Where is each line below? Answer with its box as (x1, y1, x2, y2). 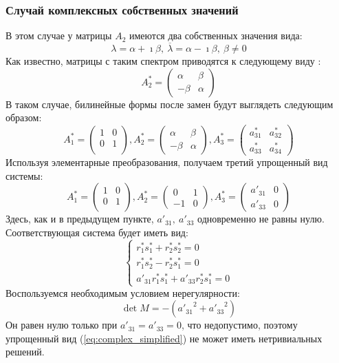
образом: (6, 110, 42, 125)
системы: (6, 168, 43, 183)
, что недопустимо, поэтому (181, 318, 298, 332)
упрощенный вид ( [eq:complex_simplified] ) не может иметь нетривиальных (6, 331, 322, 345)
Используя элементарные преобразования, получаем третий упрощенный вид (6, 155, 328, 169)
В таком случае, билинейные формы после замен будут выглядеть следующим (6, 96, 333, 111)
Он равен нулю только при (6, 318, 118, 332)
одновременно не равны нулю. (197, 211, 325, 226)
